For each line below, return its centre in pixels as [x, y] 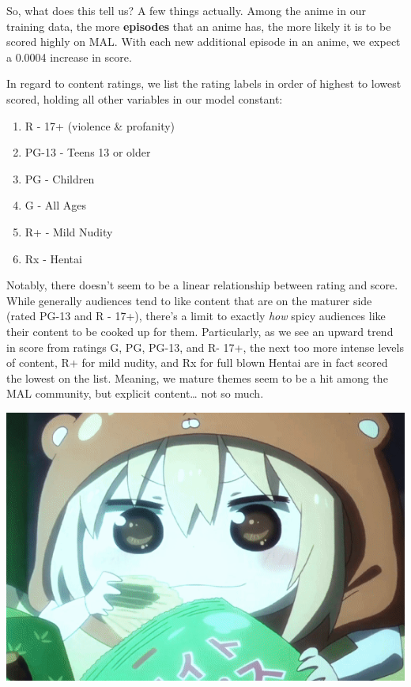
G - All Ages [55, 205]
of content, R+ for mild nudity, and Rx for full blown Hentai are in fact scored [197, 362]
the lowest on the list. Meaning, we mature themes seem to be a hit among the [197, 377]
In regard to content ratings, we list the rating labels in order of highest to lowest [204, 83]
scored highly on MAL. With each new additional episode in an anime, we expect [204, 42]
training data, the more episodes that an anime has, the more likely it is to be [199, 26]
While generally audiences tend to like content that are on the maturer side [189, 300]
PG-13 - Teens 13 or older [88, 152]
